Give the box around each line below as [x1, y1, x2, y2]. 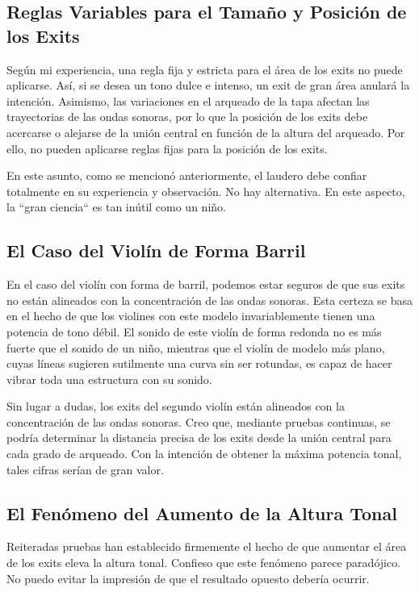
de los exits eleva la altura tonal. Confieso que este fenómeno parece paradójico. [6, 554, 401, 571]
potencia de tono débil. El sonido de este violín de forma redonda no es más [6, 323, 382, 340]
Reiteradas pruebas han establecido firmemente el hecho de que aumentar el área [6, 538, 407, 555]
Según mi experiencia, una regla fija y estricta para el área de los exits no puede [6, 60, 403, 77]
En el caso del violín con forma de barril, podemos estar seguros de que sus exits [6, 276, 405, 293]
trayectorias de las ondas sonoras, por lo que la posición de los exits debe [6, 108, 368, 125]
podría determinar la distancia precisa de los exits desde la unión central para [6, 429, 392, 446]
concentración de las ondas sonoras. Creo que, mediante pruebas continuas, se [6, 413, 391, 430]
